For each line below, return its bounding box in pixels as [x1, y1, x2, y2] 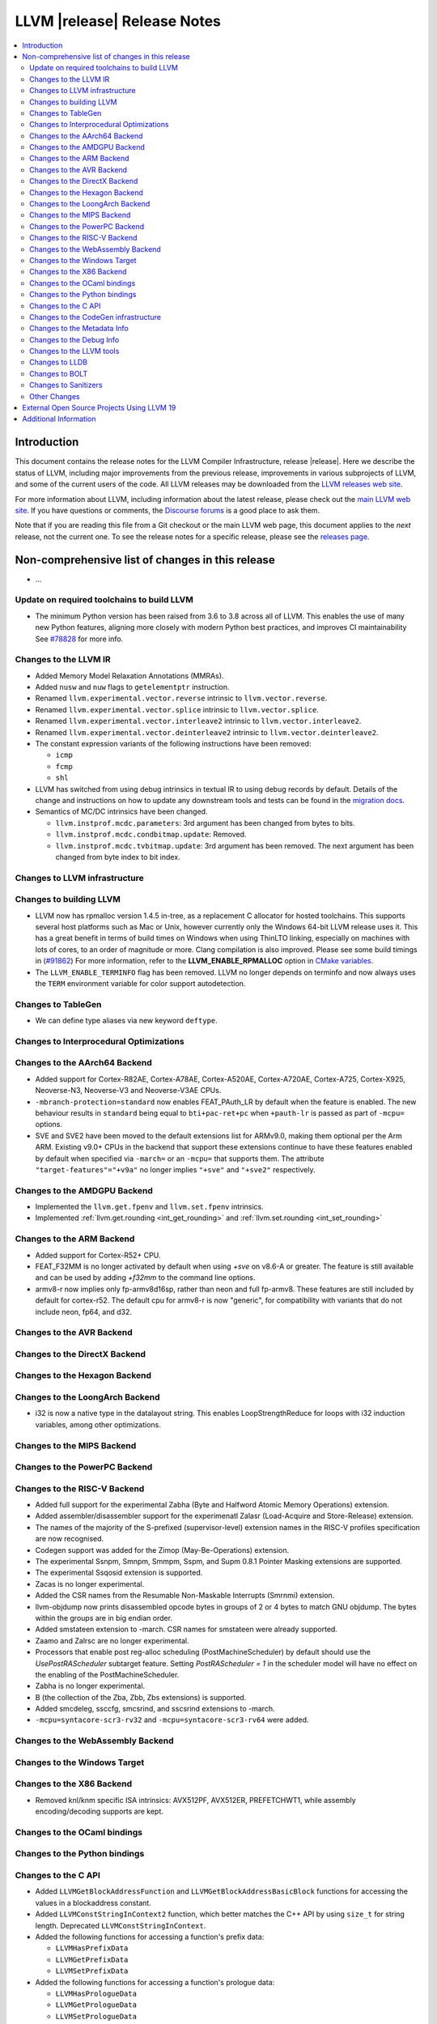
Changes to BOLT [29, 368, 88, 378]
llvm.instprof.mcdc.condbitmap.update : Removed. [55, 830, 247, 840]
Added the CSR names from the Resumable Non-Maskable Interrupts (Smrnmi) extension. [35, 1591, 335, 1601]
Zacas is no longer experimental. [35, 1579, 145, 1588]
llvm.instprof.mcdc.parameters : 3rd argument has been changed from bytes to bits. [55, 818, 355, 827]
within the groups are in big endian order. [35, 1613, 173, 1622]
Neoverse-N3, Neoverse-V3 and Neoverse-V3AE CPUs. [35, 1086, 222, 1095]
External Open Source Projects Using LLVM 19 [22, 403, 176, 413]
